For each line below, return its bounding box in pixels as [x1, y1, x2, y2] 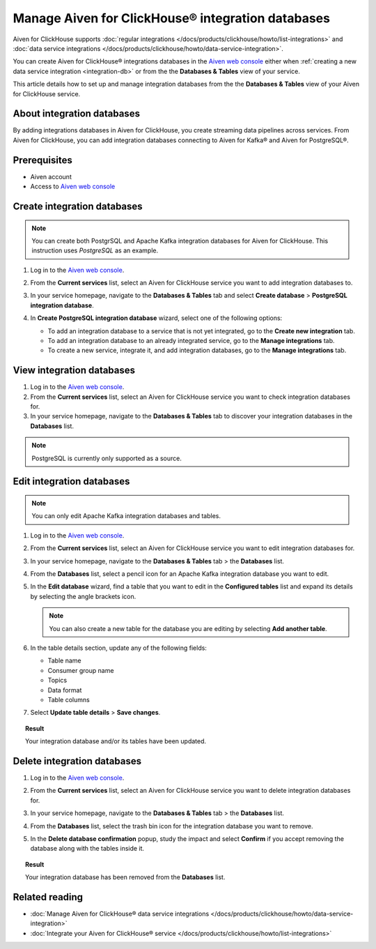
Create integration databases [13, 200, 143, 212]
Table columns [47, 695, 90, 704]
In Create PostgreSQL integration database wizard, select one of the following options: [30, 314, 283, 322]
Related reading [13, 891, 84, 903]
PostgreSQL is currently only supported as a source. [31, 454, 182, 462]
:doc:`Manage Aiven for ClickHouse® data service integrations [30, 910, 210, 918]
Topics [47, 676, 68, 685]
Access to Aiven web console [30, 182, 116, 191]
